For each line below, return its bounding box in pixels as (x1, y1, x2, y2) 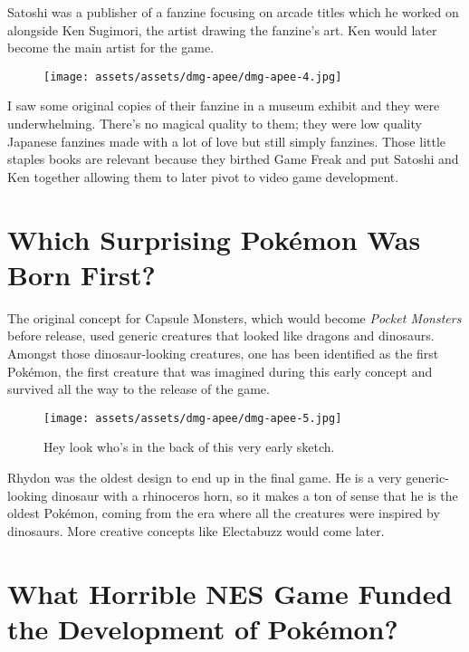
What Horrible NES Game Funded (7, 574, 453, 611)
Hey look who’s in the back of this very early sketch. (43, 437, 335, 456)
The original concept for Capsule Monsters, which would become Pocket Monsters (7, 308, 462, 327)
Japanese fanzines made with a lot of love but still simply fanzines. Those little (7, 131, 446, 150)
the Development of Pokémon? (7, 609, 398, 647)
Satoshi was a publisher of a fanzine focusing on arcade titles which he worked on (7, 3, 459, 21)
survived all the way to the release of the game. (7, 379, 270, 398)
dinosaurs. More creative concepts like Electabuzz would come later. (7, 521, 385, 540)
